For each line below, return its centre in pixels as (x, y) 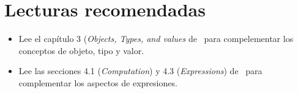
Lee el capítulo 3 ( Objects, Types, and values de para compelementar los (156, 39)
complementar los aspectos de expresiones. (98, 82)
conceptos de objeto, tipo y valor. (81, 50)
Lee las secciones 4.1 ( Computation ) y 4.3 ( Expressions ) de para (140, 71)
